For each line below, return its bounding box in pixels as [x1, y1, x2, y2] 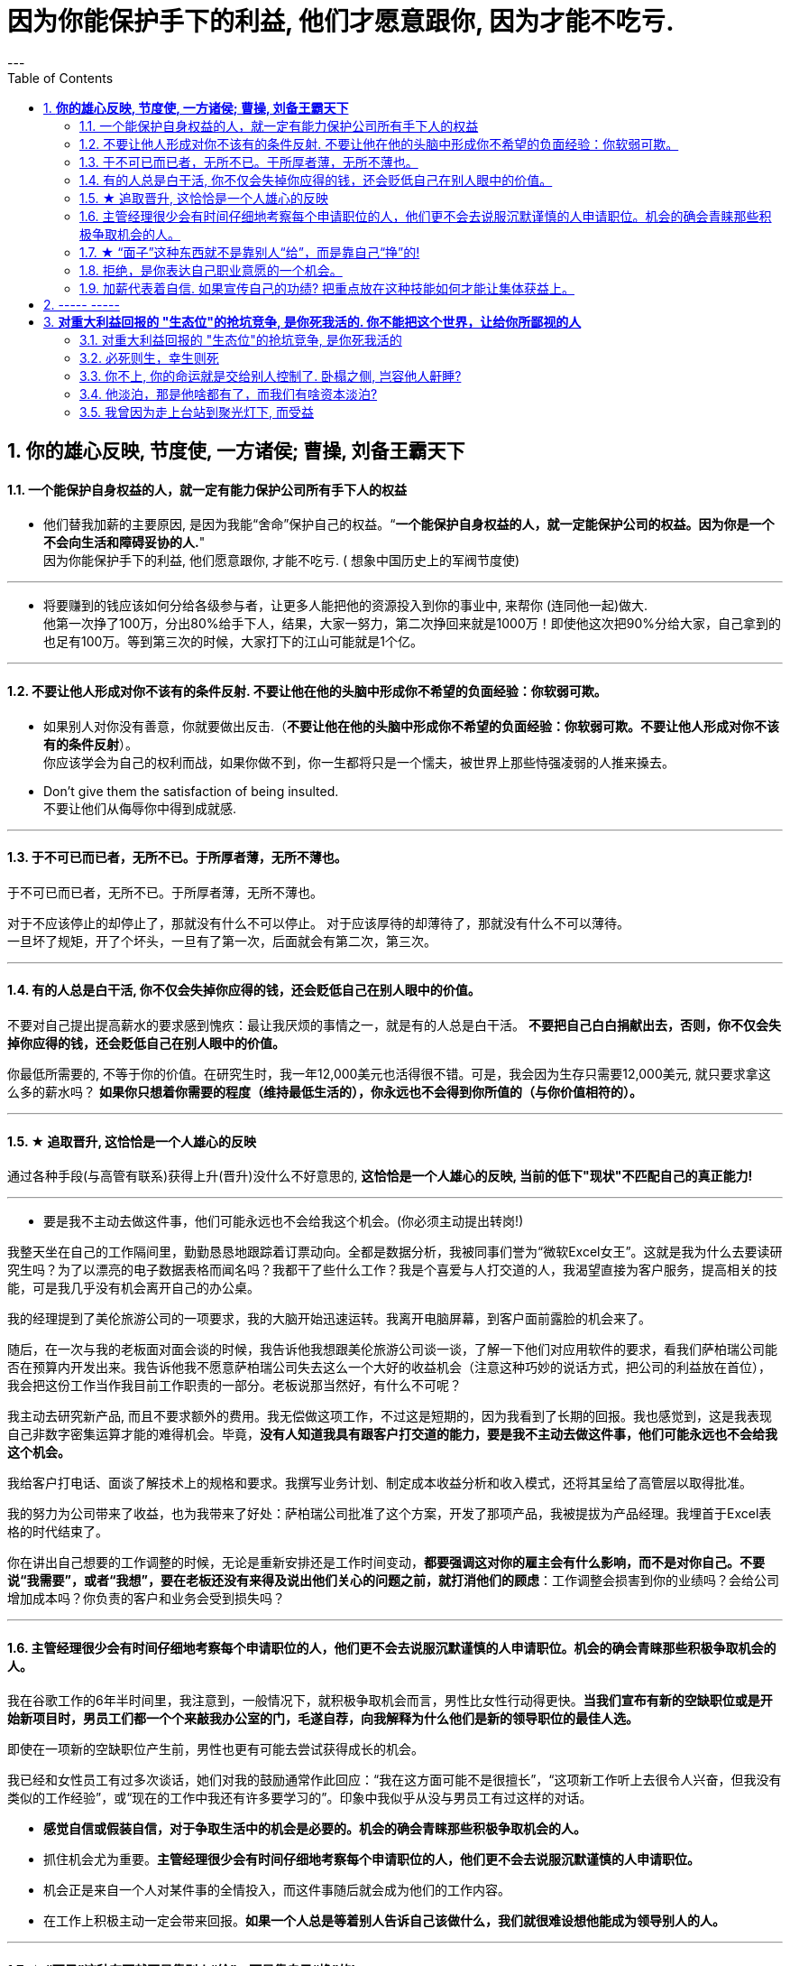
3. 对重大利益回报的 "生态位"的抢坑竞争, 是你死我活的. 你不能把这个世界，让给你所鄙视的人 [43, 313, 582, 329]
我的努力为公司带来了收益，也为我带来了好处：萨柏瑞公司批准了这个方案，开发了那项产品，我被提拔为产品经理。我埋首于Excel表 [7, 1506, 772, 1522]
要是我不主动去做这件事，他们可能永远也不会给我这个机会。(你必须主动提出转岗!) [43, 1213, 524, 1229]
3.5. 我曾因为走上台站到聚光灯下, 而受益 [79, 403, 315, 420]
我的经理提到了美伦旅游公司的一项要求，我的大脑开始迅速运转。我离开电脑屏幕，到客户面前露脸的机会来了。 [7, 1311, 651, 1327]
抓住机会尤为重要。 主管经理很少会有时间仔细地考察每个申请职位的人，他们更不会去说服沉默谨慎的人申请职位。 [43, 1851, 700, 1868]
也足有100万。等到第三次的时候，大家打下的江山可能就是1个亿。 [43, 634, 424, 650]
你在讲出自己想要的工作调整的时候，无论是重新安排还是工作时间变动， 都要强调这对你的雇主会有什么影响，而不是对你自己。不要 [7, 1554, 765, 1571]
